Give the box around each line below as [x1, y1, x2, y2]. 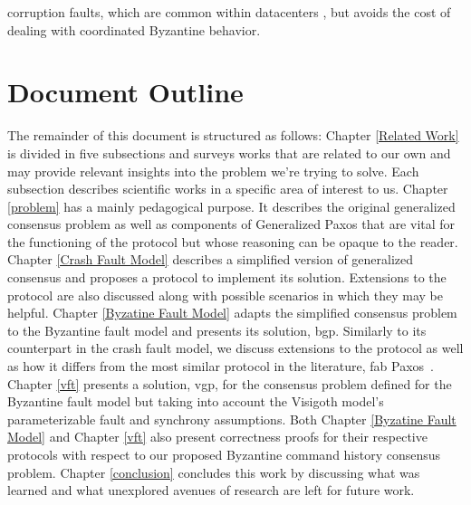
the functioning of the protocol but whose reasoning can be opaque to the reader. [7, 232, 458, 251]
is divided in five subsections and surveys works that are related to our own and [7, 143, 451, 162]
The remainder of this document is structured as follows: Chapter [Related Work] [7, 126, 459, 145]
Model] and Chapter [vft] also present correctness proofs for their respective [7, 427, 428, 446]
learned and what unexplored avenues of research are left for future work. [7, 481, 415, 500]
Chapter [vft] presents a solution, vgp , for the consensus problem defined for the [7, 374, 452, 393]
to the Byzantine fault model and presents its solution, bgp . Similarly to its [7, 320, 427, 339]
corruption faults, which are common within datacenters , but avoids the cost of [7, 3, 451, 21]
